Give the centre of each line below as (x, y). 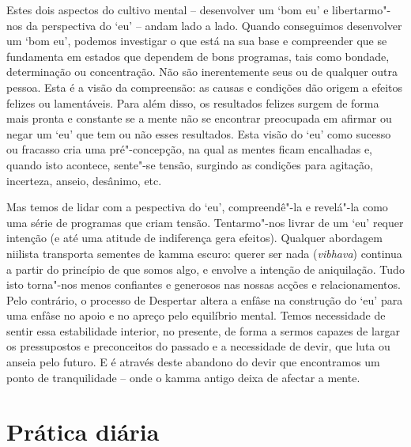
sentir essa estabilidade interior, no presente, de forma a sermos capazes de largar (203, 330)
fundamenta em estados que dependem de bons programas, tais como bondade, (198, 56)
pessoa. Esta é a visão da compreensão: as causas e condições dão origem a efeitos (205, 87)
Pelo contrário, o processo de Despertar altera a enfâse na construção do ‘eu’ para (205, 299)
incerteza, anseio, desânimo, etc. (84, 180)
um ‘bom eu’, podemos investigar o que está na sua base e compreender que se (197, 41)
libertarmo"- (362, 9)
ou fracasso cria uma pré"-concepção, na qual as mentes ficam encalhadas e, (190, 149)
